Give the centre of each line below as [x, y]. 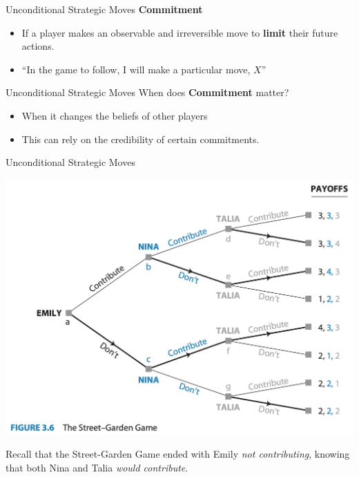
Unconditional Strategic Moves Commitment [104, 9]
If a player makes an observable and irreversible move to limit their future [180, 32]
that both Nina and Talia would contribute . [97, 467]
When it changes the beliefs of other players [115, 115]
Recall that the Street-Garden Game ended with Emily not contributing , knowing [178, 453]
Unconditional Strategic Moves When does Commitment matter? [147, 92]
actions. [38, 46]
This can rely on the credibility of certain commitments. [140, 139]
